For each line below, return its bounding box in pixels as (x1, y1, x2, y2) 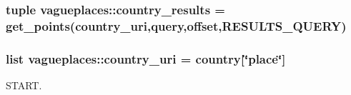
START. (6, 77, 42, 92)
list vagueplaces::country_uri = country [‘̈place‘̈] (6, 49, 286, 67)
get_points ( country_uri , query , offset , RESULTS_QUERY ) (6, 16, 347, 34)
